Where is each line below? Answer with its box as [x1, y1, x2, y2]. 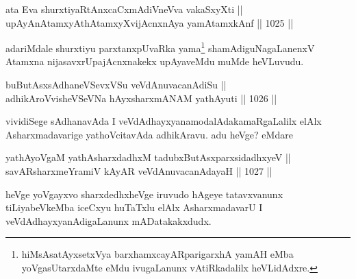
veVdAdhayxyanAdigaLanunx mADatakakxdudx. [5, 213, 212, 228]
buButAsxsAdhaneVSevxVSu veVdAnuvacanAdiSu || [5, 77, 227, 92]
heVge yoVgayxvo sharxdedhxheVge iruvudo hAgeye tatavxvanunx [5, 186, 283, 201]
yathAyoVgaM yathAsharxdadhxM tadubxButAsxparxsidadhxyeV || [5, 150, 291, 165]
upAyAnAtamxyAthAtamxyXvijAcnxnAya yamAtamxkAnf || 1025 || [5, 15, 294, 29]
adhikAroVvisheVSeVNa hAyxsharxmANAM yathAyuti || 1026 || [5, 90, 277, 105]
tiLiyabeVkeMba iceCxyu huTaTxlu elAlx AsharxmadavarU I [5, 200, 263, 215]
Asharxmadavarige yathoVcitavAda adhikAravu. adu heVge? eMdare [5, 127, 293, 141]
